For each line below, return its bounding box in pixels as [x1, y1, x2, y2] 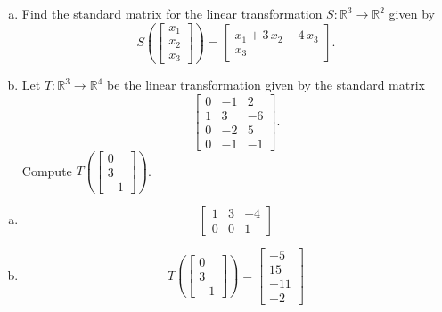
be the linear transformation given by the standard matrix [106, 76, 425, 94]
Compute [21, 161, 72, 180]
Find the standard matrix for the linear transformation [21, 4, 323, 22]
